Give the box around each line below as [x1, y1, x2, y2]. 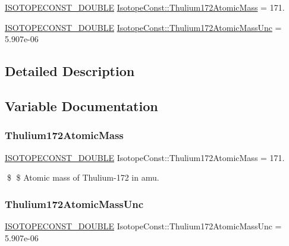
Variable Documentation [5, 96, 158, 115]
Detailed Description [5, 62, 135, 80]
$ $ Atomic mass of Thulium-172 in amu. [7, 171, 159, 184]
